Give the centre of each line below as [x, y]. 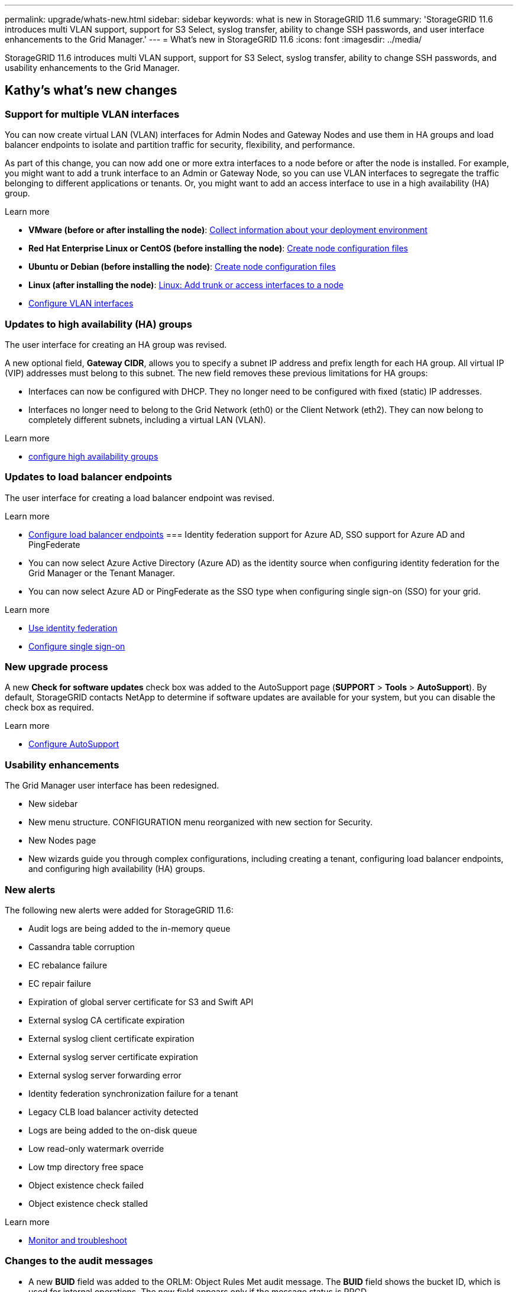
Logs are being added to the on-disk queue [113, 1130]
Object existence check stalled [88, 1203]
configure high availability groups [93, 456]
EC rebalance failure [68, 965]
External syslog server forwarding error [105, 1075]
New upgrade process [56, 667]
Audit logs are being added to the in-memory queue [129, 928]
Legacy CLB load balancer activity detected [114, 1112]
